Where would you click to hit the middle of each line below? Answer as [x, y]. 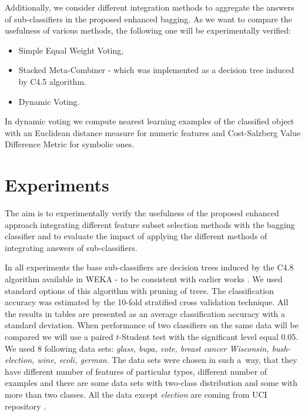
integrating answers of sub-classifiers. [71, 247]
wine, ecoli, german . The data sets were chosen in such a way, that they [167, 360]
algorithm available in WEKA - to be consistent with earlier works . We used [144, 279]
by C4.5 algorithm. [52, 81]
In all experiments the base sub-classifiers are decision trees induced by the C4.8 [149, 267]
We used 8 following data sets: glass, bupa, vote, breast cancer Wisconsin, [137, 348]
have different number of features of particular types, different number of [136, 371]
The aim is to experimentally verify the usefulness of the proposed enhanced [142, 213]
